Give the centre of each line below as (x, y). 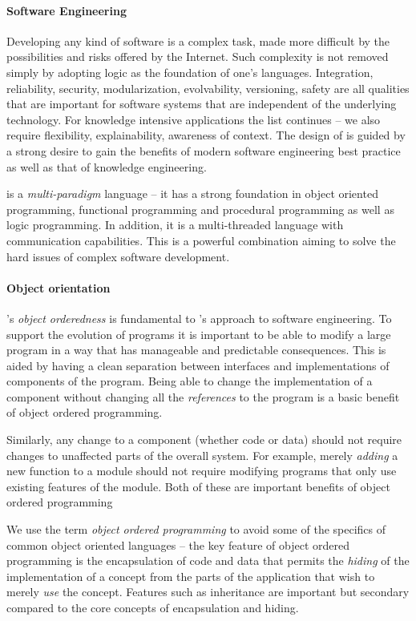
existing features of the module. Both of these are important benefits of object (198, 486)
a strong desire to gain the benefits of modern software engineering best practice (204, 150)
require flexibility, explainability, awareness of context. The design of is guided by (206, 135)
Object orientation (59, 287)
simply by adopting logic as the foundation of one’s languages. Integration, (190, 72)
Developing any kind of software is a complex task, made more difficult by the (198, 40)
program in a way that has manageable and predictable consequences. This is (196, 350)
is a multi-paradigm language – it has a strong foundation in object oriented (192, 194)
